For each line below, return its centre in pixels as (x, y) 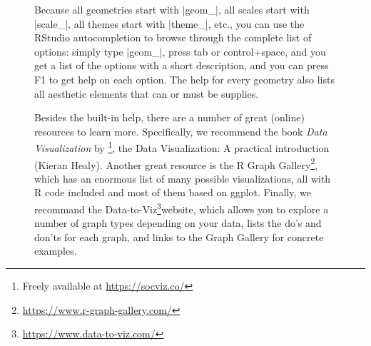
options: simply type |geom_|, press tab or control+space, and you (180, 51)
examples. (56, 251)
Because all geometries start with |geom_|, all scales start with (172, 9)
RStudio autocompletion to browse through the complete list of (173, 37)
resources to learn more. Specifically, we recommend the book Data (181, 131)
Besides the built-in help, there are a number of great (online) (169, 117)
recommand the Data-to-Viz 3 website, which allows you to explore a (182, 208)
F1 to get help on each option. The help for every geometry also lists (184, 79)
